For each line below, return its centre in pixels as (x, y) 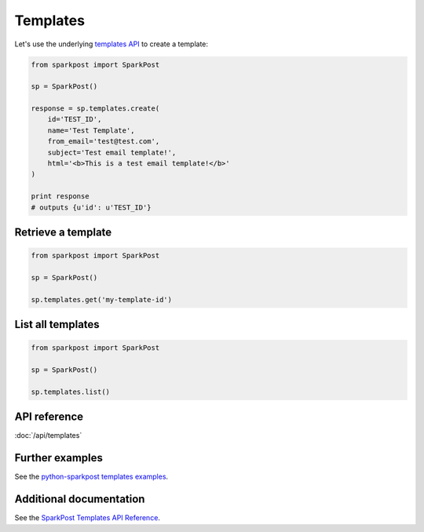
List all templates (57, 324)
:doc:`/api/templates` (48, 435)
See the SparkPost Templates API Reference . (88, 518)
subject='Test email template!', (112, 152)
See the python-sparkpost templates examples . (91, 477)
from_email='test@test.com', (104, 142)
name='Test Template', (91, 130)
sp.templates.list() (70, 392)
